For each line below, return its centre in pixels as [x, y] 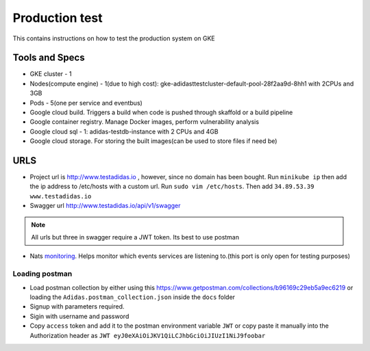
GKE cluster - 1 [51, 74]
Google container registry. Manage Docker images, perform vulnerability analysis [145, 122]
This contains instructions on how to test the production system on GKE [114, 38]
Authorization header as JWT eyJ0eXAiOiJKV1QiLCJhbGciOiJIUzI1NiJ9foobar [148, 335]
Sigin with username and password [79, 316]
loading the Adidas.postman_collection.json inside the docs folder [133, 297]
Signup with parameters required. [77, 307]
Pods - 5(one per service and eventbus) [86, 103]
